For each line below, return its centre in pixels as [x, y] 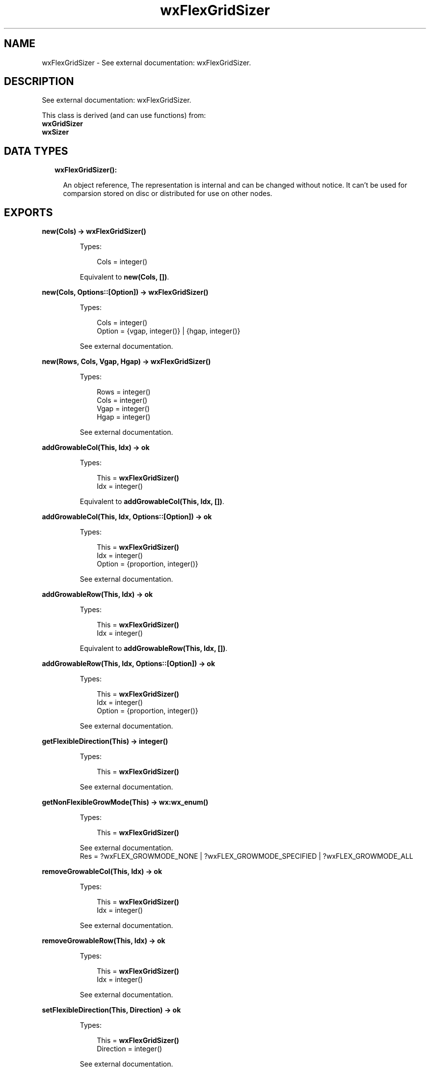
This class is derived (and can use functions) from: [124, 115]
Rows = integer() [124, 392]
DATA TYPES [36, 151]
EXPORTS [28, 212]
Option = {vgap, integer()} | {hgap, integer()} [169, 331]
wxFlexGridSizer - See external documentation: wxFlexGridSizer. [147, 62]
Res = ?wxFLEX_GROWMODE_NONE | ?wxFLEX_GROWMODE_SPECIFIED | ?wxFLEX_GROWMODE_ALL [246, 856]
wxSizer [55, 132]
